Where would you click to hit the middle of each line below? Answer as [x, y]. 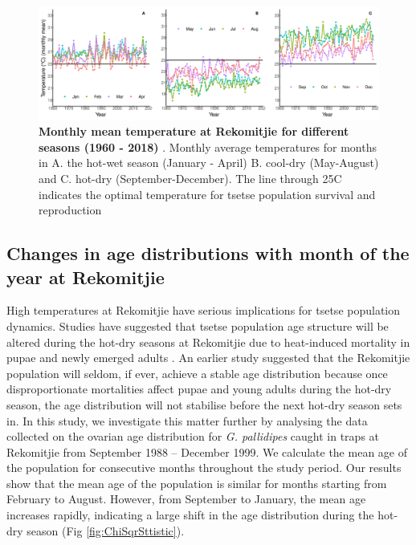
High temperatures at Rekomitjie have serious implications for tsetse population [204, 310]
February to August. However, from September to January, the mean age [186, 499]
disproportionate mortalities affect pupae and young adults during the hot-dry [199, 389]
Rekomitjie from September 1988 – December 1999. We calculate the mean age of [207, 451]
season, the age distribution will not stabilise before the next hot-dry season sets [204, 404]
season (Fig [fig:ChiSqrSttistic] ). [106, 530]
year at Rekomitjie [86, 277]
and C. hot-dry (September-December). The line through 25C [190, 178]
